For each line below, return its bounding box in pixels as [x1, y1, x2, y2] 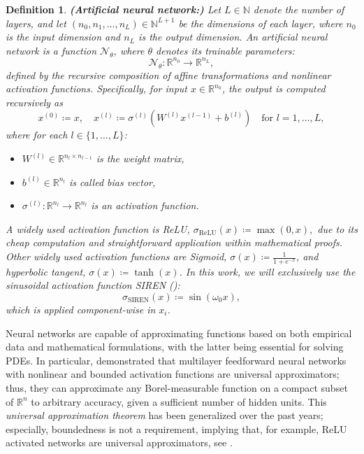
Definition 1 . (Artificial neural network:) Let [6, 2, 221, 16]
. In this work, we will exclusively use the [179, 264, 356, 278]
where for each [6, 127, 68, 142]
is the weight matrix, [96, 151, 184, 166]
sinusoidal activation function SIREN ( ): [6, 278, 180, 292]
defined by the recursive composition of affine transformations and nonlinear [6, 67, 331, 82]
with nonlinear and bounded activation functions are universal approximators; [6, 367, 340, 381]
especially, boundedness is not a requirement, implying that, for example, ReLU [6, 421, 347, 436]
